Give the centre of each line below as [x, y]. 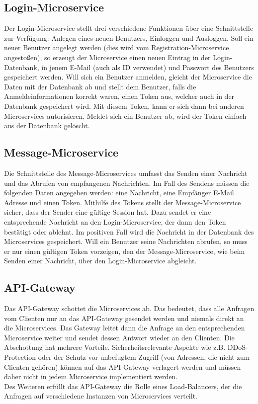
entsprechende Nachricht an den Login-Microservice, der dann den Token [115, 221]
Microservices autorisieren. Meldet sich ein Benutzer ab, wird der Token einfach [125, 116]
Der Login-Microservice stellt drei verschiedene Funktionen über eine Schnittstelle [129, 28]
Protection [20, 357]
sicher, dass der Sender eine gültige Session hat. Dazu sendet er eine [108, 212]
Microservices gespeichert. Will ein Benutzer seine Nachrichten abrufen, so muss [126, 241]
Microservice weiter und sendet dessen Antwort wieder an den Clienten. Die [119, 337]
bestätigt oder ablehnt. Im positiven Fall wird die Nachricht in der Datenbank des [129, 231]
